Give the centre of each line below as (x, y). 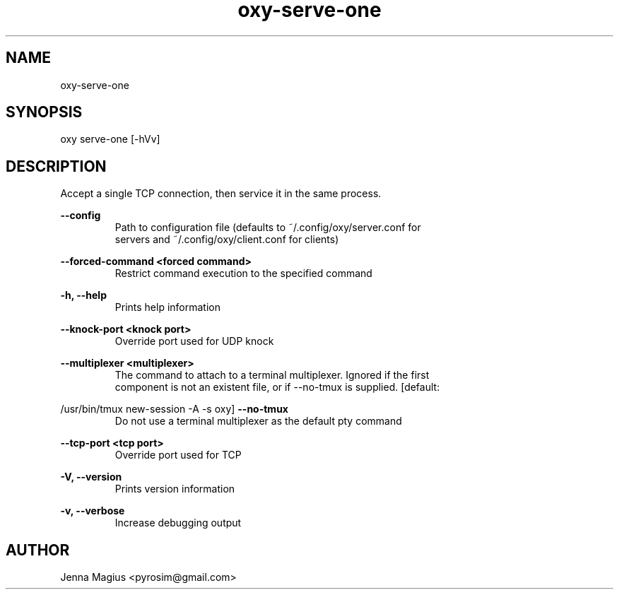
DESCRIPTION (56, 166)
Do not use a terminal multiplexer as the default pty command (258, 421)
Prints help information (167, 307)
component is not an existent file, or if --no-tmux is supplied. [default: (277, 387)
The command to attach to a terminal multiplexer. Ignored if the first (272, 375)
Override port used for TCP (178, 455)
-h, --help (83, 295)
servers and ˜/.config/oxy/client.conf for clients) (227, 240)
